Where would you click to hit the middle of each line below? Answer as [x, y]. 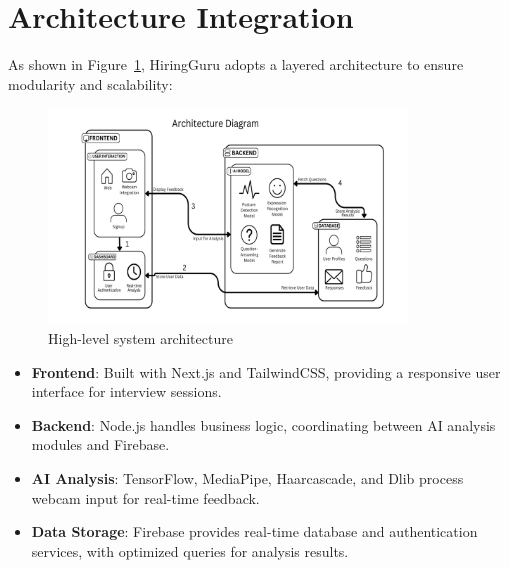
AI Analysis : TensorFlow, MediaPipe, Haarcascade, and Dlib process [247, 477]
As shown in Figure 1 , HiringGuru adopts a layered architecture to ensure [236, 64]
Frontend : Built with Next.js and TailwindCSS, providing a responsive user [266, 371]
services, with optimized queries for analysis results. [190, 550]
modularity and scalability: [90, 83]
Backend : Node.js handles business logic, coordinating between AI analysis [263, 424]
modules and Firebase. [100, 444]
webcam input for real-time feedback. [145, 497]
